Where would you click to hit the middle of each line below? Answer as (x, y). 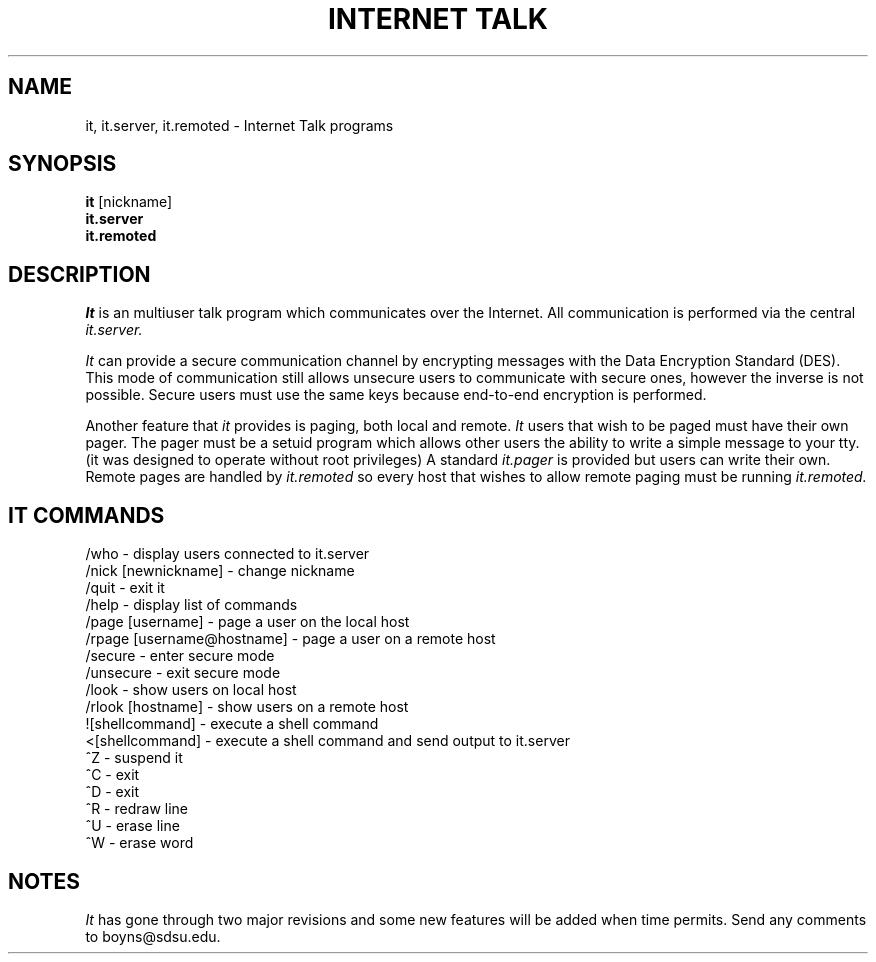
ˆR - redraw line (137, 809)
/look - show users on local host (191, 690)
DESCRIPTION (79, 274)
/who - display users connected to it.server (227, 554)
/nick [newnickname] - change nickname (220, 571)
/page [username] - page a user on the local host (247, 622)
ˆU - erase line (132, 826)
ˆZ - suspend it (134, 758)
